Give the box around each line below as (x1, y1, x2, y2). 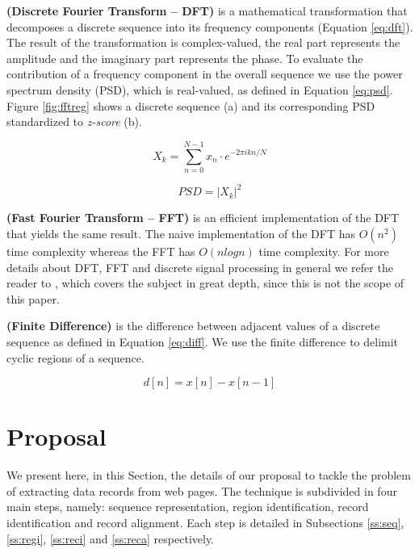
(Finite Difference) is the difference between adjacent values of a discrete (6, 317, 380, 334)
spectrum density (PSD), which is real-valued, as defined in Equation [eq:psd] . (6, 81, 393, 98)
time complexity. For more (258, 242, 389, 259)
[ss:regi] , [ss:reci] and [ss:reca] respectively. (6, 530, 215, 547)
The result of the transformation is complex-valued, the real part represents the (6, 34, 400, 51)
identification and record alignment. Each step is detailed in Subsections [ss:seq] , (6, 514, 404, 531)
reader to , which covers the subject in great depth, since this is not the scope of (6, 274, 404, 291)
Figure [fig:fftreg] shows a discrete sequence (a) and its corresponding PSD (6, 97, 375, 114)
